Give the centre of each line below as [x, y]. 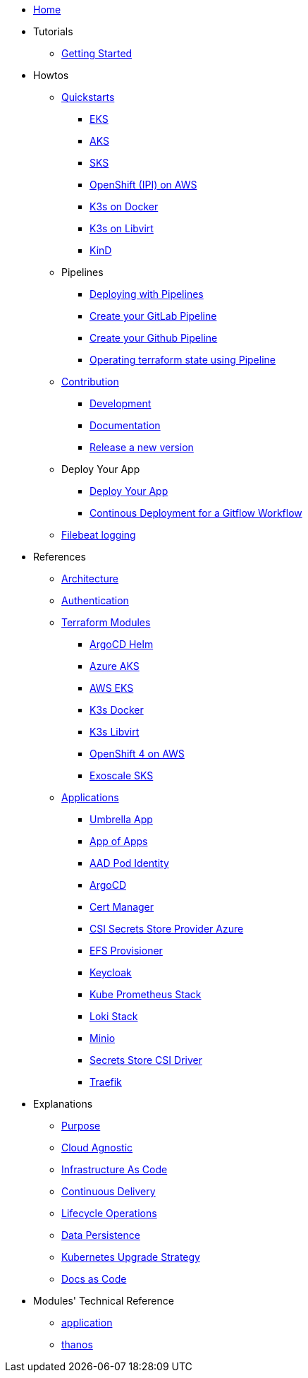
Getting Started [97, 53]
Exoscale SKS [122, 775]
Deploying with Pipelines [147, 294]
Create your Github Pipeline [154, 338]
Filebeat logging [99, 535]
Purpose [81, 1126]
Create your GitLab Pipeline [153, 316]
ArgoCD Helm [122, 644]
